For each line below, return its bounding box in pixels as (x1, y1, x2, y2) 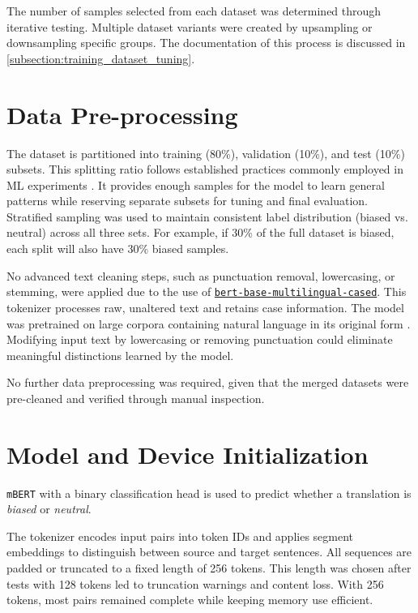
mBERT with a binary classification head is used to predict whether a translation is (6, 484, 412, 501)
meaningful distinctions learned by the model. (6, 346, 234, 363)
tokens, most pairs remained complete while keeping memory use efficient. (6, 591, 373, 608)
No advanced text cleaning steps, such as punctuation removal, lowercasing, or (6, 267, 395, 284)
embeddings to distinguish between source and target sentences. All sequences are (6, 543, 412, 560)
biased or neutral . (6, 500, 92, 517)
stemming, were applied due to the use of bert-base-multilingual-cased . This (6, 283, 407, 300)
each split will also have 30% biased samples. (6, 240, 229, 257)
